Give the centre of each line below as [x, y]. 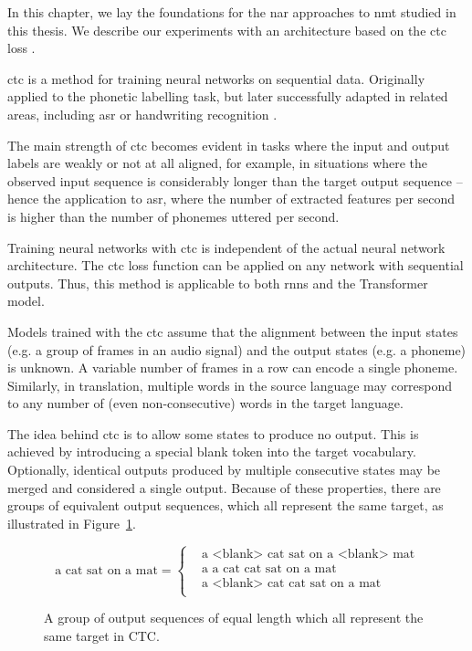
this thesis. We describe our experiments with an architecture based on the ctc [227, 30]
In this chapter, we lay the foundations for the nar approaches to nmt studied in [232, 12]
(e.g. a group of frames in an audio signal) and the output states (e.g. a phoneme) [237, 349]
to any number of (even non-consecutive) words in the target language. [205, 403]
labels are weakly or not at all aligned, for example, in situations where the [218, 163]
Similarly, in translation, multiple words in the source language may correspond [230, 385]
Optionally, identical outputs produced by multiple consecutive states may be [224, 470]
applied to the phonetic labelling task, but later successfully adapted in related [228, 96]
